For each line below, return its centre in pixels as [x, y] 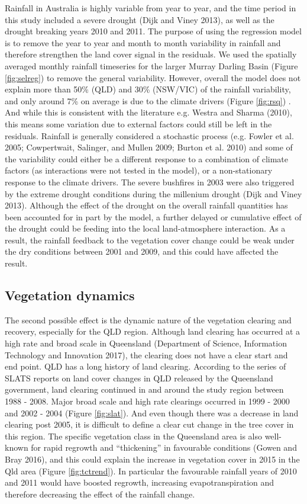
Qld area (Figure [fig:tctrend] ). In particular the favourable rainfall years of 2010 [151, 471]
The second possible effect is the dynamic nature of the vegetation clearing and [148, 320]
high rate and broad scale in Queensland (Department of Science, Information [146, 343]
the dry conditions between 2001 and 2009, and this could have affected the [142, 251]
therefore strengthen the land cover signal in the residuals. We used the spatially [151, 54]
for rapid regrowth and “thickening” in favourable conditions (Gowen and [164, 447]
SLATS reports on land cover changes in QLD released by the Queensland [139, 378]
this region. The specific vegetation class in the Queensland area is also [133, 436]
